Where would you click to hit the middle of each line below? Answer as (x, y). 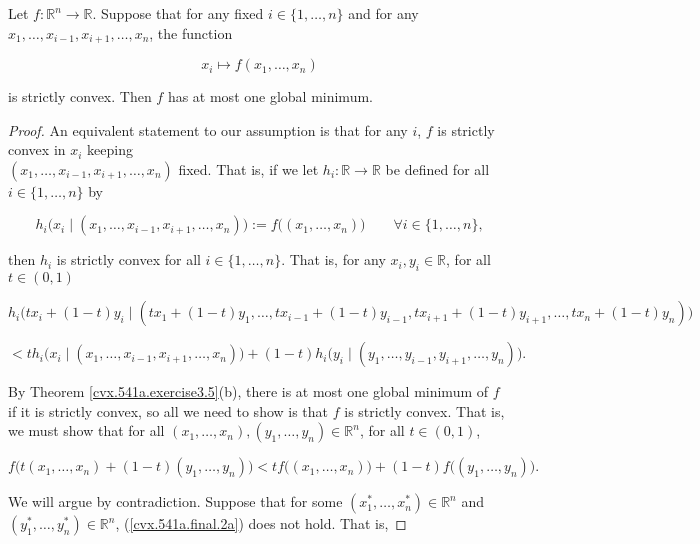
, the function (191, 32)
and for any (383, 13)
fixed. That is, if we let (248, 168)
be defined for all (437, 168)
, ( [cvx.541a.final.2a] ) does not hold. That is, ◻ (261, 523)
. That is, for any (333, 259)
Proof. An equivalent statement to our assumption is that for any (208, 129)
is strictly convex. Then (80, 96)
